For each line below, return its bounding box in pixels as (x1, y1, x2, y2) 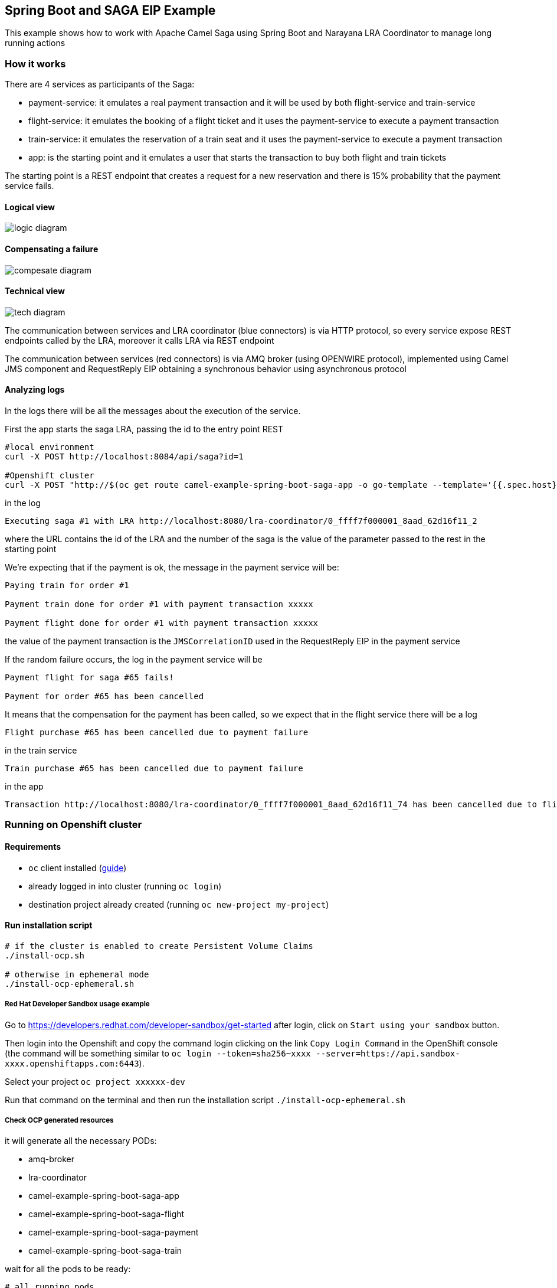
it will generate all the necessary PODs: (5, 1136, 157, 1146)
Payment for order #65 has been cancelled (5, 692, 204, 702)
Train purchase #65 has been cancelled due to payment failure (5, 764, 303, 774)
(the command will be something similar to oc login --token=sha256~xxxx (5, 1048, 311, 1058)
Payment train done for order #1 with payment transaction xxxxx (5, 599, 313, 609)
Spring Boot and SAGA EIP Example (5, 3, 216, 18)
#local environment (5, 442, 94, 452)
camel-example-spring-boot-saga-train (28, 1245, 182, 1256)
